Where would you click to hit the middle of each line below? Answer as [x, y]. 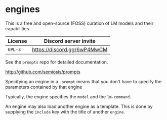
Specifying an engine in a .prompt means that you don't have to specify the [83, 81]
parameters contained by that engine [44, 87]
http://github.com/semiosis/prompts [43, 72]
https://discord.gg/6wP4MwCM [70, 49]
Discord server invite [70, 41]
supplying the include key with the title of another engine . [65, 111]
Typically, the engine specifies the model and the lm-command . [68, 96]
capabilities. [18, 28]
